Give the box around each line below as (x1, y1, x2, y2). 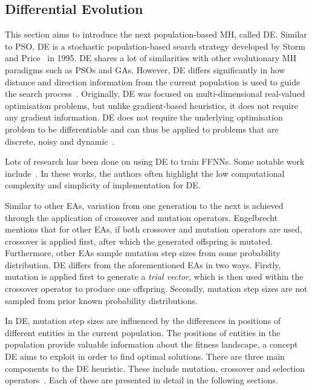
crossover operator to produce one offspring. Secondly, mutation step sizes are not (5, 282, 308, 295)
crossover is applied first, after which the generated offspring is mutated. (5, 234, 273, 247)
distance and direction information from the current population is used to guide (5, 75, 301, 88)
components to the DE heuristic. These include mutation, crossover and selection (5, 362, 305, 374)
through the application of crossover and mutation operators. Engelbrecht (5, 211, 278, 223)
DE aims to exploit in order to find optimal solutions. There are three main (5, 350, 285, 363)
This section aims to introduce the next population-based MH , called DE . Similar (5, 28, 307, 41)
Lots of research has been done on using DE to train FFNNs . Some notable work (5, 155, 305, 168)
